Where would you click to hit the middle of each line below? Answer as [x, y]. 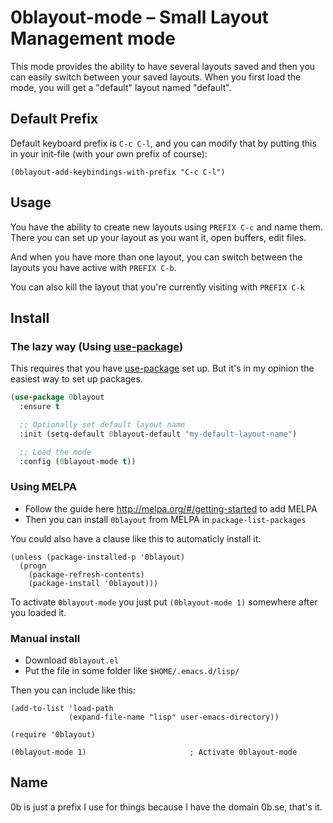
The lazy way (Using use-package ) [97, 346]
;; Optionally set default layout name [102, 425]
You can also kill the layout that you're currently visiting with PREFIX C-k [157, 287]
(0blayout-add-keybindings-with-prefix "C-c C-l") [118, 172]
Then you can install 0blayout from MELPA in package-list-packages [165, 519]
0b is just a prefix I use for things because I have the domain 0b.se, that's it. [166, 807]
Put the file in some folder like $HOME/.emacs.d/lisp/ [132, 671]
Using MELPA [43, 487]
